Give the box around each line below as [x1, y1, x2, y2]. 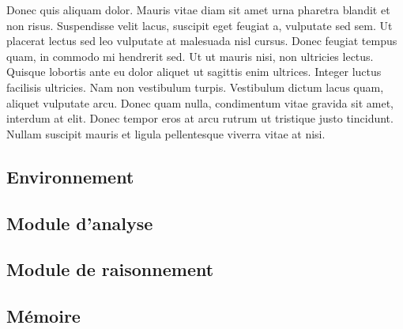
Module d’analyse [6, 210, 153, 235]
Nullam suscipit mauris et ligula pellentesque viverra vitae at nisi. [6, 125, 326, 142]
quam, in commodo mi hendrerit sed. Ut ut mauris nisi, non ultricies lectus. [6, 47, 374, 64]
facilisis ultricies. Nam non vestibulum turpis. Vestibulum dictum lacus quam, [6, 78, 384, 95]
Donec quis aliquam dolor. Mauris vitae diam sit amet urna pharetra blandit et [6, 2, 390, 17]
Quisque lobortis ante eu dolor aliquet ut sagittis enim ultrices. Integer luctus [6, 63, 382, 80]
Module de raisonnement [6, 257, 214, 282]
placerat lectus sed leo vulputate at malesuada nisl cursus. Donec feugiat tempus [6, 32, 397, 49]
